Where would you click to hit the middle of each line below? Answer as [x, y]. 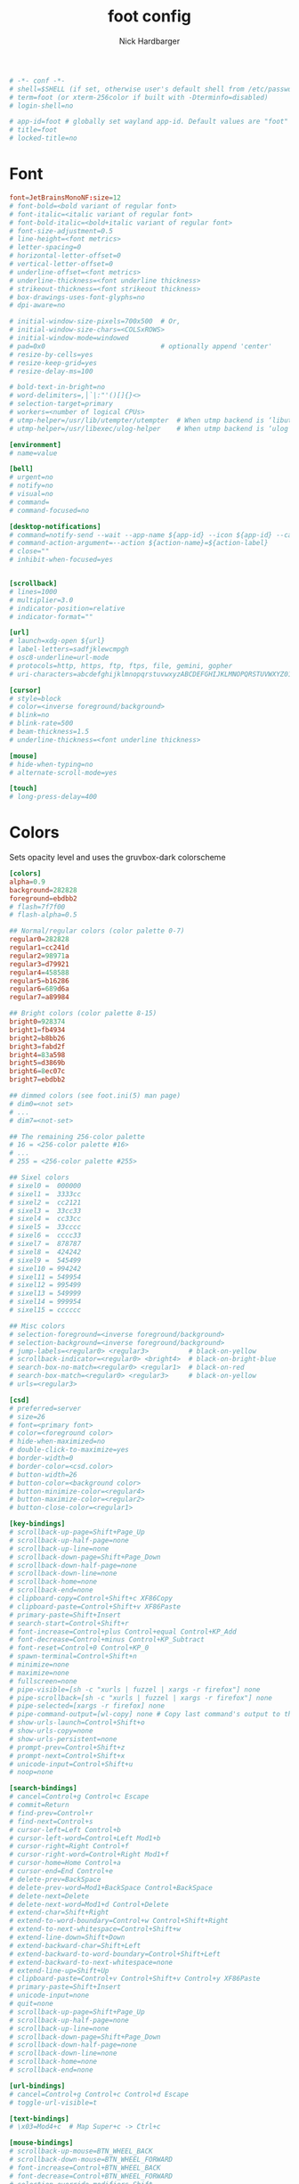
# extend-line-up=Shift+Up [59, 1970]
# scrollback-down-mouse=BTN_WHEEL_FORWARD [91, 2160]
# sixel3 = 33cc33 [45, 1210]
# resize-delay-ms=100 [51, 371]
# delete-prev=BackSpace [55, 1879]
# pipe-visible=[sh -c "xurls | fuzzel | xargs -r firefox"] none [135, 1690]
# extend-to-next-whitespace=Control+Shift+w [95, 1929]
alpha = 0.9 [28, 882]
